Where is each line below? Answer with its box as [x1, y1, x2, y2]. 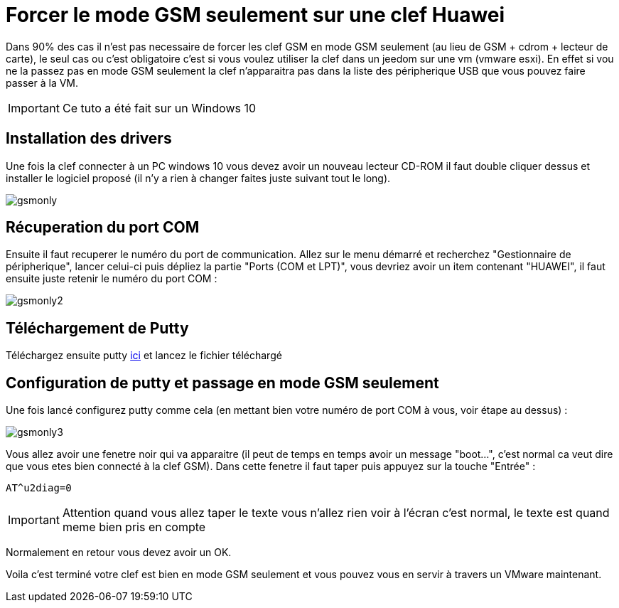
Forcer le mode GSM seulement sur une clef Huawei [6, 3, 505, 27]
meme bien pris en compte [62, 520, 206, 535]
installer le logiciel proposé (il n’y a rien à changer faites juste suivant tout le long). [6, 171, 391, 184]
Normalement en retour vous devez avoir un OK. [6, 546, 232, 559]
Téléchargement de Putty [6, 319, 189, 337]
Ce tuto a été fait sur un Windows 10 [62, 100, 257, 115]
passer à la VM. [6, 76, 79, 89]
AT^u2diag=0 [6, 482, 72, 494]
